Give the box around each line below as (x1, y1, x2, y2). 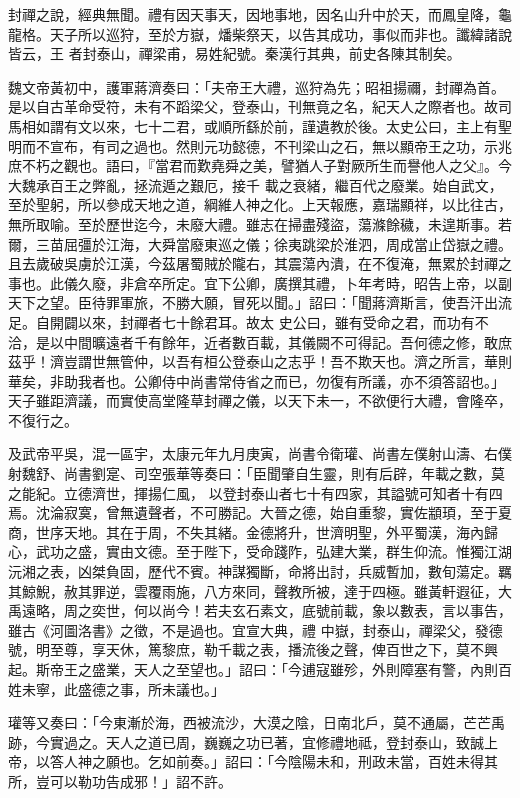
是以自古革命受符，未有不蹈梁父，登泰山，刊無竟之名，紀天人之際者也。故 (8, 96, 498, 117)
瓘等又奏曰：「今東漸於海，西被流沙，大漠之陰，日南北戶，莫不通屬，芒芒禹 (8, 712, 505, 733)
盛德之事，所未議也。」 (77, 678, 225, 699)
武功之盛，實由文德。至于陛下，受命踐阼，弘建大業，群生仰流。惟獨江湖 (35, 541, 512, 562)
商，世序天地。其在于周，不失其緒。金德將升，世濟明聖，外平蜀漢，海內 (8, 521, 484, 542)
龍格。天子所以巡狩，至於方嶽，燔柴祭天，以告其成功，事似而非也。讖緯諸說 (8, 23, 512, 44)
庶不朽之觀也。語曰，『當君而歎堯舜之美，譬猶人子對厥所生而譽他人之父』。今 (8, 155, 512, 176)
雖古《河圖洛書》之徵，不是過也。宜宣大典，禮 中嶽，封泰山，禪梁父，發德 (8, 619, 503, 640)
